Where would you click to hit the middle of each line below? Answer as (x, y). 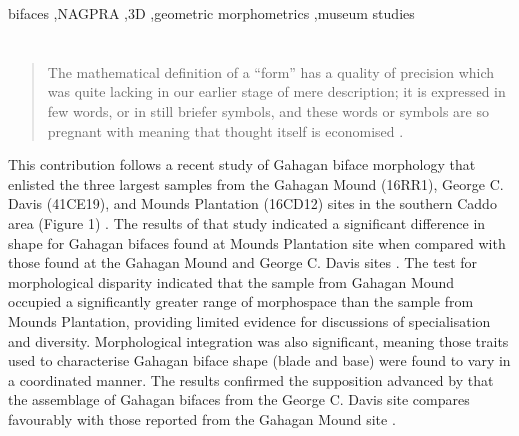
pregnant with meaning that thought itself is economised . (225, 130)
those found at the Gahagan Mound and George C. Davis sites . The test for (243, 262)
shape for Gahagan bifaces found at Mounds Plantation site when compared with (257, 242)
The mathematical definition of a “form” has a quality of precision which (271, 71)
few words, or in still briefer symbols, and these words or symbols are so (268, 110)
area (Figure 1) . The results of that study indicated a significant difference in (247, 222)
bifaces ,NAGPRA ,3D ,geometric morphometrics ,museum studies (211, 13)
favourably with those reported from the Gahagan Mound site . (202, 418)
